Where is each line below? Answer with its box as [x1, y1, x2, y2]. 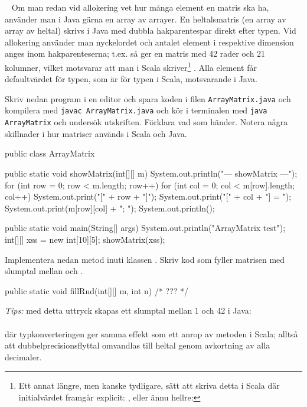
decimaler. [5, 350, 42, 363]
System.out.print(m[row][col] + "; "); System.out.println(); [5, 201, 215, 214]
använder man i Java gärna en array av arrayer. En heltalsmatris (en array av [5, 12, 286, 25]
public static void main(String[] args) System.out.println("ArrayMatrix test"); [5, 222, 286, 234]
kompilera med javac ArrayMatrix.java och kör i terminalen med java [5, 104, 267, 116]
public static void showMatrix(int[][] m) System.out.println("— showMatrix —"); [5, 167, 298, 179]
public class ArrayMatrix [5, 147, 95, 159]
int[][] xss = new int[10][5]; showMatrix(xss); [5, 233, 165, 245]
